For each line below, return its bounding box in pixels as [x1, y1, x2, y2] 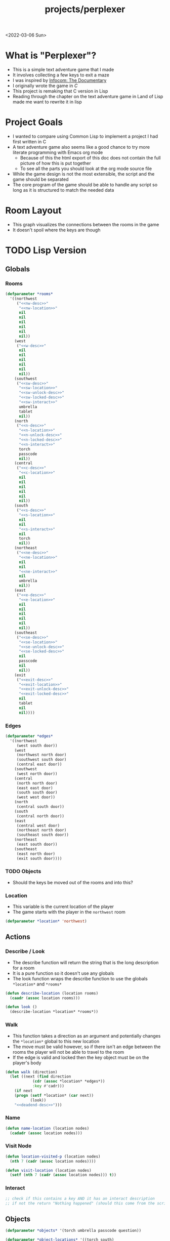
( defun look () [5, 1005, 37, 1010]
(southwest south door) [16, 757, 67, 762]
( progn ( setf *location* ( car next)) [14, 1093, 94, 1098]
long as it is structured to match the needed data [12, 187, 114, 193]
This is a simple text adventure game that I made [12, 67, 114, 73]
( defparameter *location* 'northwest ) [5, 919, 87, 924]
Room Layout [5, 205, 62, 216]
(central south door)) [16, 804, 65, 809]
